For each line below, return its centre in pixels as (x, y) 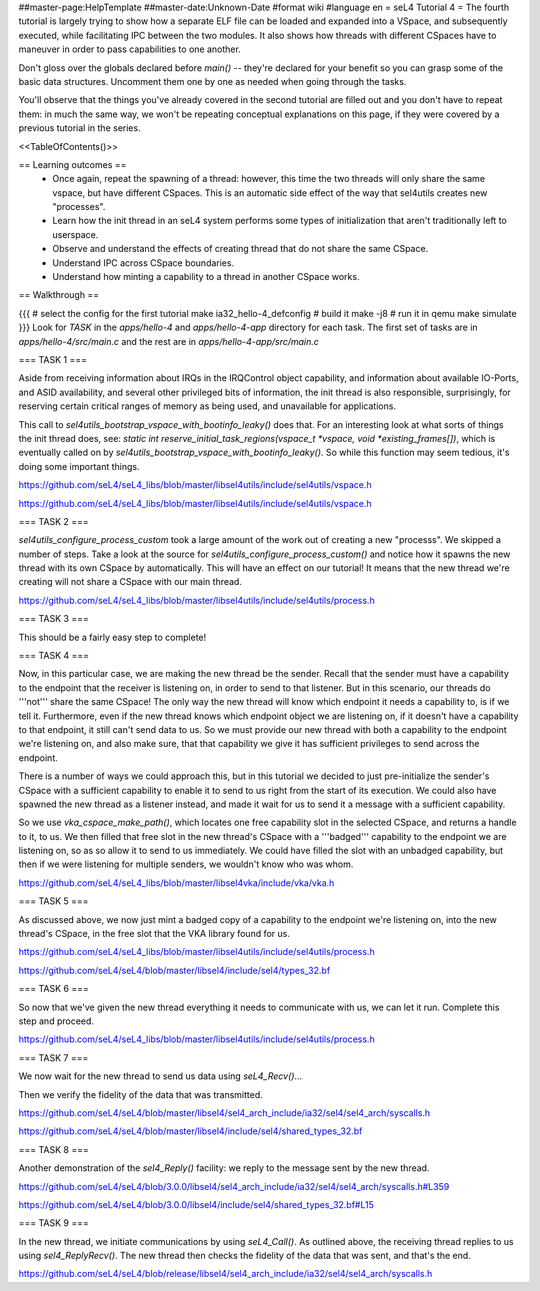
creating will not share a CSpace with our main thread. (130, 582)
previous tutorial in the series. (79, 128)
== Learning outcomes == (72, 164)
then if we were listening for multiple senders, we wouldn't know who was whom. (186, 864)
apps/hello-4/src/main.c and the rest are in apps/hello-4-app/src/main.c (169, 341)
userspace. (75, 234)
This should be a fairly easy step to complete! (112, 637)
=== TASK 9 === (53, 1223)
